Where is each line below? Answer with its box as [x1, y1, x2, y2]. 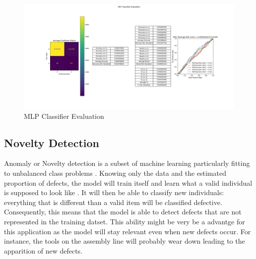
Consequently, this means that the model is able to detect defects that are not [4, 207, 242, 217]
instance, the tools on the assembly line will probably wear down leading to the [4, 236, 245, 246]
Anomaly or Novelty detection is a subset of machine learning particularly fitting [4, 158, 250, 168]
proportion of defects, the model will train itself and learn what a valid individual [4, 177, 253, 188]
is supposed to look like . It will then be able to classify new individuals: [4, 187, 224, 198]
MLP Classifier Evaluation [24, 110, 104, 121]
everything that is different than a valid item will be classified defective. [4, 197, 222, 207]
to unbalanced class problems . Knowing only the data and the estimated [4, 167, 226, 178]
